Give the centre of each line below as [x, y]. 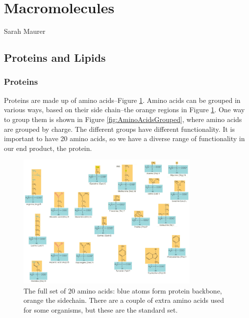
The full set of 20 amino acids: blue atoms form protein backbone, [123, 290]
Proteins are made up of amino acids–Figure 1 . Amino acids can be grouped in [122, 100]
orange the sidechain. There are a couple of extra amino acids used [124, 300]
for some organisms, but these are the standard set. [101, 309]
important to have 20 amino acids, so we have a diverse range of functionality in [124, 138]
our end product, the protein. [48, 148]
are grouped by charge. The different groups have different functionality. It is [119, 129]
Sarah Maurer [25, 31]
